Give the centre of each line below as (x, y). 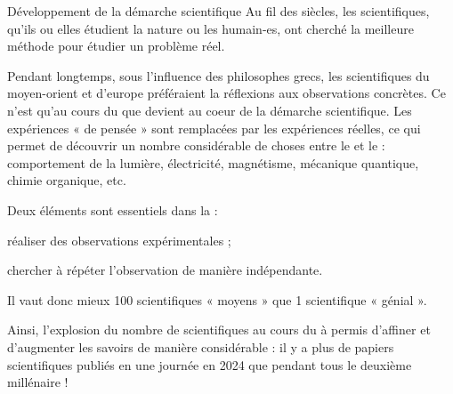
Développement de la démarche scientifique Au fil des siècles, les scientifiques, (218, 11)
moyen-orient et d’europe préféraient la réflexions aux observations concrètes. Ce (226, 93)
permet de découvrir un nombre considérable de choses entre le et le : (196, 145)
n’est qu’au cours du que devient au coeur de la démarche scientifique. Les (210, 110)
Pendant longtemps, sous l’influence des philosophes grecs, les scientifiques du (218, 75)
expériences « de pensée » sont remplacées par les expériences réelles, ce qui (214, 128)
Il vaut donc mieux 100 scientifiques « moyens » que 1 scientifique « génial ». (217, 299)
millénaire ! (38, 382)
